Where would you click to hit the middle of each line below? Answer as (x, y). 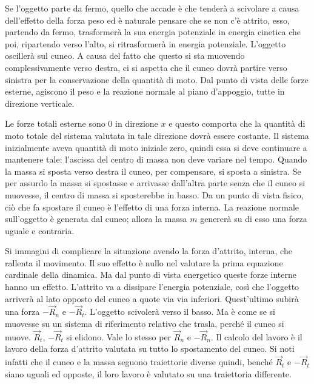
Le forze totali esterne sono (55, 123)
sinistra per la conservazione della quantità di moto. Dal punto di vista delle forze (157, 79)
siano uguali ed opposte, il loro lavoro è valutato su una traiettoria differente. (148, 373)
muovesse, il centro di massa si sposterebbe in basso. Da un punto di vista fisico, (154, 194)
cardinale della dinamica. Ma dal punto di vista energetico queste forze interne (151, 275)
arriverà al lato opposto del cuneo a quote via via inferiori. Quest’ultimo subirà (152, 298)
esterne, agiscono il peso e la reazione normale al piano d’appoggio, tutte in (145, 91)
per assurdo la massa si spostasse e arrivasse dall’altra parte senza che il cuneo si (155, 183)
